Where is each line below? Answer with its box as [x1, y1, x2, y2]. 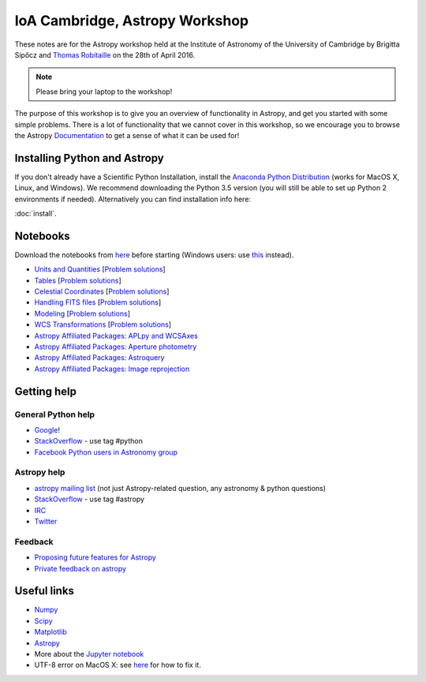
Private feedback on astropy [34, 564, 126, 573]
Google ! [34, 425, 61, 434]
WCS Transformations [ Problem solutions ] [34, 320, 172, 329]
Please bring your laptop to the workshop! [35, 87, 173, 96]
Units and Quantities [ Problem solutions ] [34, 264, 166, 274]
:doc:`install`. [14, 208, 57, 218]
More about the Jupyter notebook [34, 650, 144, 659]
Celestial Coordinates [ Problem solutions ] [34, 287, 170, 296]
